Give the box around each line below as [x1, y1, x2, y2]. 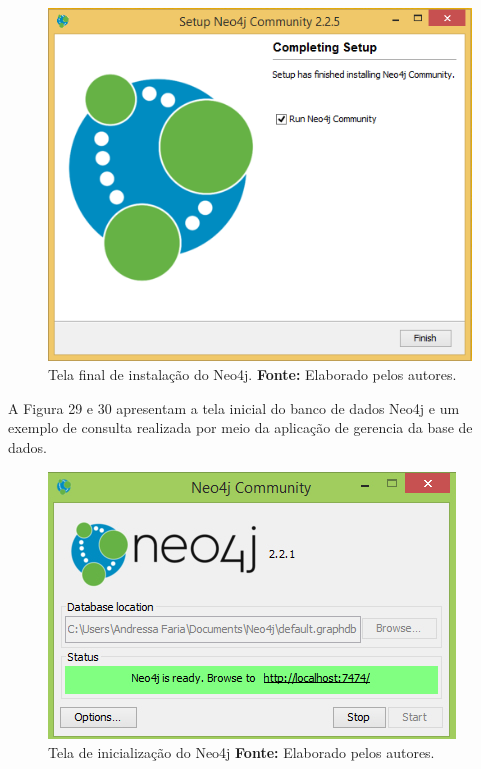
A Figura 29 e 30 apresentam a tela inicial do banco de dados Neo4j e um [8, 397, 460, 418]
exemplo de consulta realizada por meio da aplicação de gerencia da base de [8, 417, 473, 438]
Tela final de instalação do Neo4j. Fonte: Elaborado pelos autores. [48, 364, 457, 385]
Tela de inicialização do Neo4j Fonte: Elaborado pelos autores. [48, 742, 435, 763]
